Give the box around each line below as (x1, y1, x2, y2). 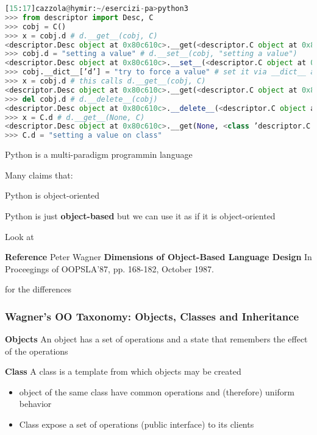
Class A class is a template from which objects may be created (5, 365, 241, 378)
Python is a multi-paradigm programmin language (5, 148, 193, 161)
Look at (5, 230, 34, 242)
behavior (19, 397, 52, 410)
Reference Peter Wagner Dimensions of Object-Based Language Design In (5, 250, 312, 263)
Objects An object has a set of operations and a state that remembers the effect (5, 333, 308, 345)
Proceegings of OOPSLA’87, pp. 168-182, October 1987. (5, 262, 214, 275)
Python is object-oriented (5, 189, 100, 202)
